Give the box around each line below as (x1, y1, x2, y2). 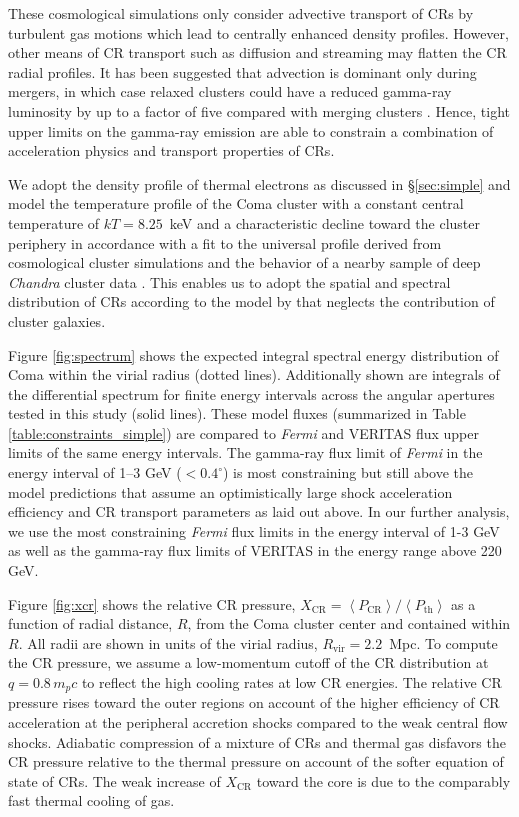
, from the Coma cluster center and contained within (187, 613, 511, 634)
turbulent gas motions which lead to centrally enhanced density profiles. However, (8, 22, 509, 43)
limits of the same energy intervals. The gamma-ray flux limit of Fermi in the (8, 442, 483, 463)
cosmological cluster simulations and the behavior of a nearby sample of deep (8, 252, 481, 273)
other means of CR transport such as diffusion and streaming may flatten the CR (8, 42, 507, 63)
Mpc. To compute (389, 632, 498, 653)
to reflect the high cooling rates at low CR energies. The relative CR (81, 672, 502, 692)
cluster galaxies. (8, 310, 106, 331)
